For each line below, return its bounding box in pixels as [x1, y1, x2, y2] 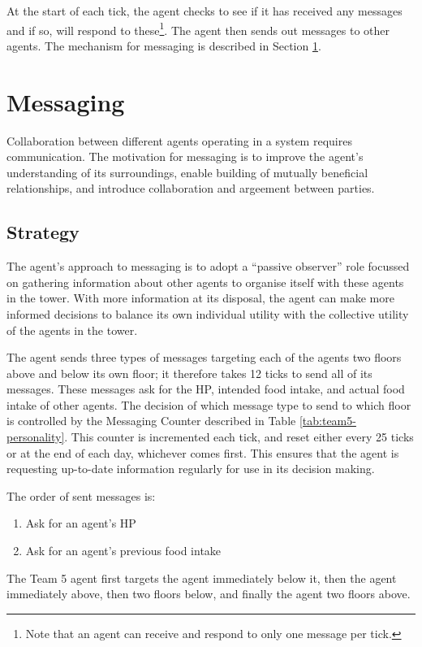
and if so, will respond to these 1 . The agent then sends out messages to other [6, 19, 390, 38]
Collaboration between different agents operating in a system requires [6, 132, 352, 149]
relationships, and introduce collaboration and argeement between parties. [6, 180, 375, 197]
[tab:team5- [299, 412, 356, 429]
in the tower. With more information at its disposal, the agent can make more [6, 289, 394, 306]
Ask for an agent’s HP [25, 515, 136, 532]
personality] [6, 428, 65, 445]
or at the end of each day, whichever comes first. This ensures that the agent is [6, 444, 399, 461]
